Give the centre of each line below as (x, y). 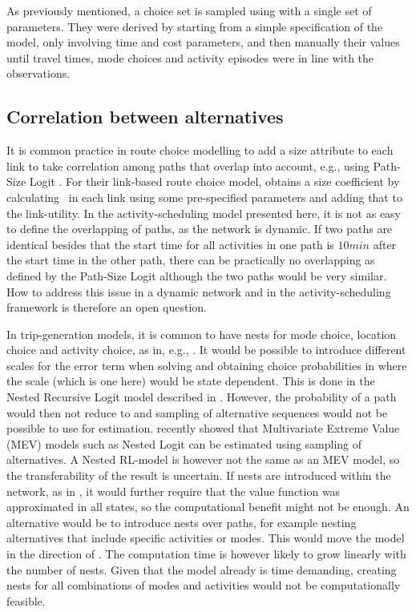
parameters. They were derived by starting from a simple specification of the (195, 26)
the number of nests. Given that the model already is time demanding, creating (202, 569)
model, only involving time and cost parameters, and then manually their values (203, 42)
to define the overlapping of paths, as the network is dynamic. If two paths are (200, 229)
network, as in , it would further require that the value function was (174, 491)
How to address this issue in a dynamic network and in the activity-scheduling (199, 291)
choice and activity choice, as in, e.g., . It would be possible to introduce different (206, 350)
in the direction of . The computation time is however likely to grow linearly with (206, 554)
